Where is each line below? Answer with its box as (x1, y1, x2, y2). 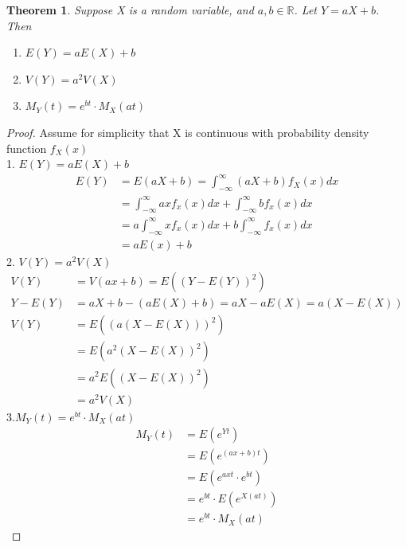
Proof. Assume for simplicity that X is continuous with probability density (6, 123, 369, 140)
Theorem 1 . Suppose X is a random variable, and (6, 2, 254, 18)
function (6, 139, 47, 156)
